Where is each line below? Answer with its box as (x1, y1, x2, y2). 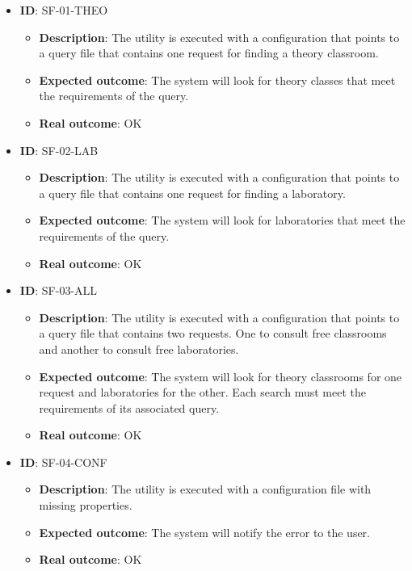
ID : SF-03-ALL (19, 282, 98, 299)
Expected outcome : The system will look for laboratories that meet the (39, 212, 406, 229)
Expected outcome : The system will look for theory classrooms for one (39, 367, 402, 384)
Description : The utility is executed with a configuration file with (39, 481, 372, 498)
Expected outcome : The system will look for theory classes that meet (39, 71, 396, 88)
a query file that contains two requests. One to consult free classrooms (39, 325, 387, 342)
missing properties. (39, 497, 132, 514)
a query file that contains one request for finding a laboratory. (39, 184, 346, 201)
